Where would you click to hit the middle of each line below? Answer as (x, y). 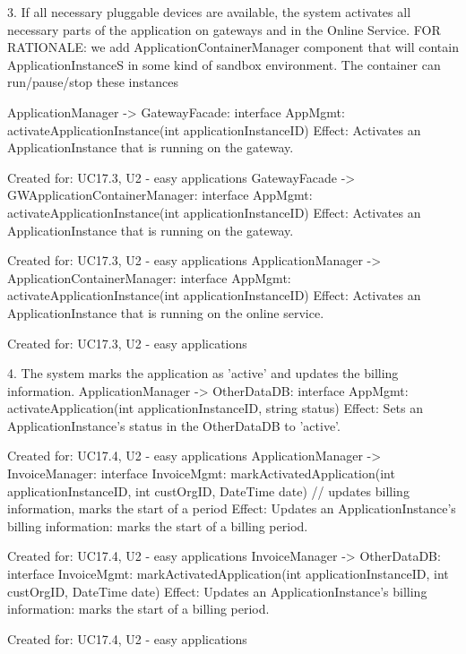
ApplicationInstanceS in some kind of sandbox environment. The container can (224, 64)
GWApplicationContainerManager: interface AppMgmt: (160, 195)
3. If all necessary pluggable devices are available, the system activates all (209, 12)
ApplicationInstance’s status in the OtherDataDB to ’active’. (174, 425)
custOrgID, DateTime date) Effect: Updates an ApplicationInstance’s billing (217, 591)
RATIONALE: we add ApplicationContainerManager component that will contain (233, 47)
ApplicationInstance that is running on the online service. (166, 312)
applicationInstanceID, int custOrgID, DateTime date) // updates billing (208, 490)
